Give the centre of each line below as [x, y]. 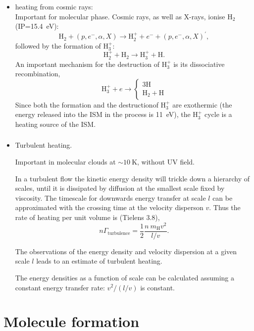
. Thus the [225, 207]
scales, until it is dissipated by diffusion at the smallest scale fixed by [120, 188]
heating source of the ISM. [55, 124]
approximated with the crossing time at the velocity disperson [109, 207]
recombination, [38, 74]
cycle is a [218, 114]
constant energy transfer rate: [60, 287]
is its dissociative [199, 64]
